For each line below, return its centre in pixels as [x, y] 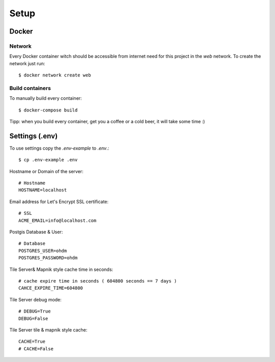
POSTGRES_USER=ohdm [43, 250]
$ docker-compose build [48, 110]
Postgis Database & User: [36, 232]
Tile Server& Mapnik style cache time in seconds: [61, 269]
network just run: [27, 63]
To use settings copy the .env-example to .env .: [59, 148]
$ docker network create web [55, 75]
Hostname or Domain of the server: [46, 171]
